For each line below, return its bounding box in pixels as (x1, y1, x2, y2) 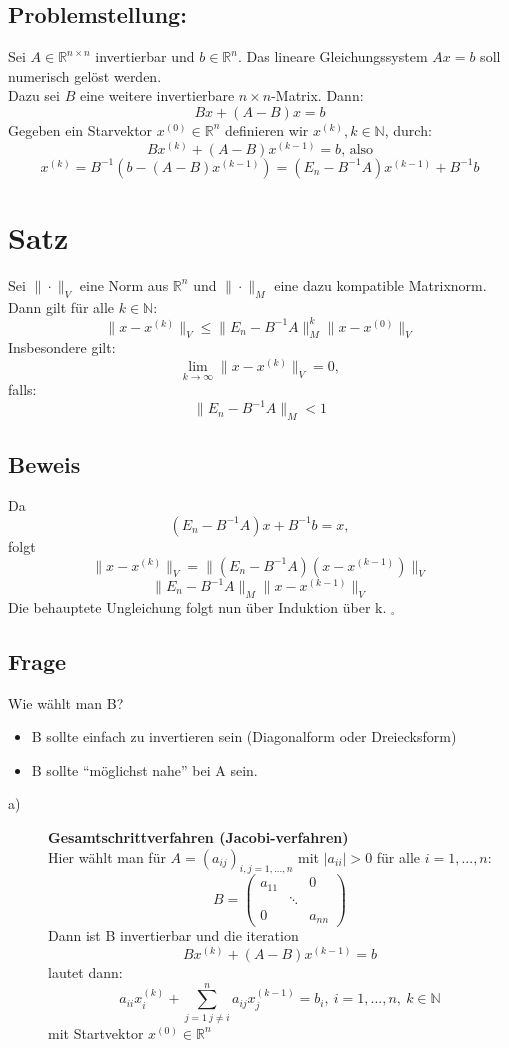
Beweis (8, 448, 81, 479)
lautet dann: (48, 962, 123, 983)
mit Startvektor (48, 1022, 144, 1043)
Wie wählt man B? (8, 692, 124, 713)
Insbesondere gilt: (8, 337, 116, 358)
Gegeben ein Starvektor (8, 119, 153, 140)
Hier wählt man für (48, 846, 166, 867)
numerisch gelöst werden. (8, 65, 162, 86)
